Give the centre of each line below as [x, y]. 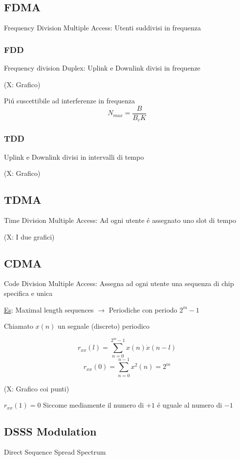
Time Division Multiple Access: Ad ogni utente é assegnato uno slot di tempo [120, 220]
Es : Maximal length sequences [49, 309]
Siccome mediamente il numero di [94, 405]
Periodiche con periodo [143, 309]
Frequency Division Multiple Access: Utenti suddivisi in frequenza [102, 28]
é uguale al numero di [190, 405]
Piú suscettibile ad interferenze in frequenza [70, 101]
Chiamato [19, 326]
